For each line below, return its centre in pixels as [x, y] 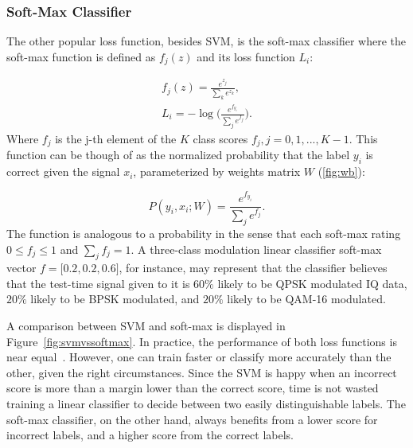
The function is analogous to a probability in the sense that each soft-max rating [204, 233]
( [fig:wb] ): [341, 171]
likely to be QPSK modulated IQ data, [312, 283]
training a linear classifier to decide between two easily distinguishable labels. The [206, 404]
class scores [220, 138]
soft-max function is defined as [81, 56]
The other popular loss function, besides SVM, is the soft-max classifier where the [206, 41]
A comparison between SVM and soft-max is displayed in [146, 326]
